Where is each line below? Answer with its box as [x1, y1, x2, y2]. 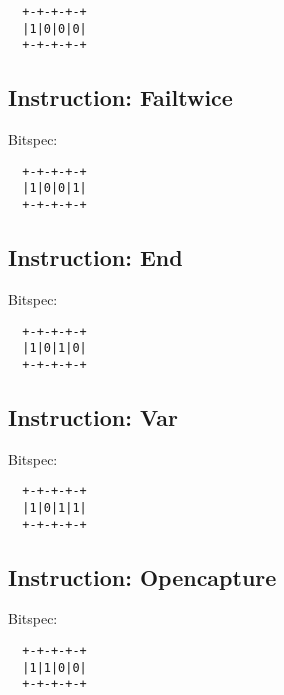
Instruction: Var [8, 401, 178, 432]
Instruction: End [8, 242, 183, 273]
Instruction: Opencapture [8, 561, 277, 592]
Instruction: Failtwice [8, 82, 233, 113]
